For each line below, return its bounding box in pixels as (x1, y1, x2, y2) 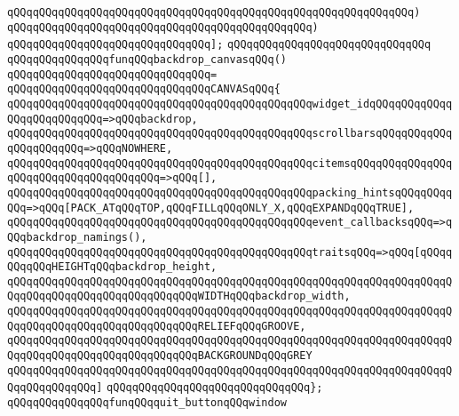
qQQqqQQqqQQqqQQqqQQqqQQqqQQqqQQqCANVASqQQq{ (7, 83, 281, 96)
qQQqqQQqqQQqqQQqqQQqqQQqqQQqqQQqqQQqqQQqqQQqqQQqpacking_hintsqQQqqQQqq (7, 186, 453, 199)
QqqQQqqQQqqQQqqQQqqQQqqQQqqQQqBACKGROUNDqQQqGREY (7, 349, 313, 363)
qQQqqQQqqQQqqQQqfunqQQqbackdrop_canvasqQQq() (7, 52, 287, 66)
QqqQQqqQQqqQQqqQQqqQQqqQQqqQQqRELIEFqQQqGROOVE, (7, 319, 306, 332)
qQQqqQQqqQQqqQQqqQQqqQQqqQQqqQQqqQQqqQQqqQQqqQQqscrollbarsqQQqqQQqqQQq (7, 127, 453, 140)
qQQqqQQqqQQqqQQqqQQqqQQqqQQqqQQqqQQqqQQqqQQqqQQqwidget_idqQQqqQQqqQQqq (7, 97, 453, 110)
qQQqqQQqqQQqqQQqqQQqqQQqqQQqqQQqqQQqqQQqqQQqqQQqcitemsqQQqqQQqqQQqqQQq (7, 156, 453, 170)
